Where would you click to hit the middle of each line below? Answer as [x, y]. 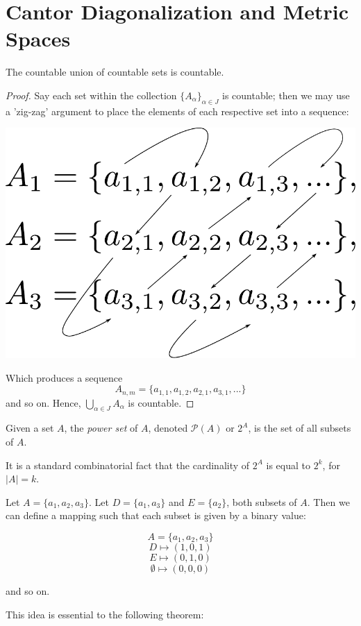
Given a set [30, 428]
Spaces [38, 39]
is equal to [288, 465]
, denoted [168, 428]
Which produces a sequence [64, 377]
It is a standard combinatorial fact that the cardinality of [128, 465]
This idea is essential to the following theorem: [105, 614]
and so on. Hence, [43, 402]
